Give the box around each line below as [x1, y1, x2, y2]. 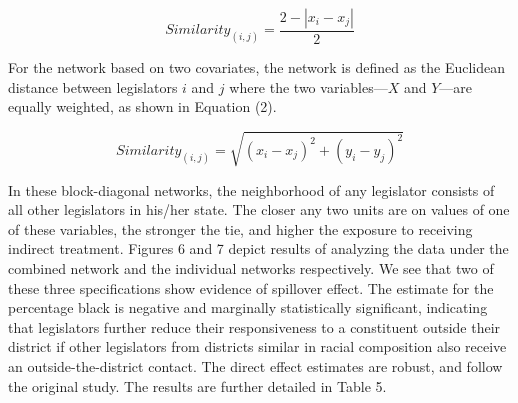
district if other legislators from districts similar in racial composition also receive [8, 336, 507, 357]
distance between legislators [8, 76, 178, 97]
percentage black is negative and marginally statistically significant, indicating [8, 297, 488, 318]
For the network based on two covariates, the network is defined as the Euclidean [8, 57, 506, 78]
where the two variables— [229, 76, 388, 97]
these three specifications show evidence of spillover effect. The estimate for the [8, 277, 494, 298]
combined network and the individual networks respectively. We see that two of [8, 258, 494, 278]
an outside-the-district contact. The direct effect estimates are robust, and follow [8, 355, 503, 376]
